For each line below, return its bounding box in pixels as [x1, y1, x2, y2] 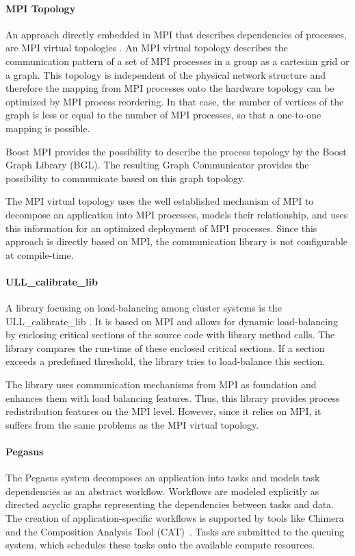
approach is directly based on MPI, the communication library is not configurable [5, 234, 347, 249]
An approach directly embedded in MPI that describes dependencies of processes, [5, 27, 347, 41]
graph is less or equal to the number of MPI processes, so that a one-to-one [5, 108, 321, 122]
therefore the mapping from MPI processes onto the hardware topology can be [5, 81, 334, 95]
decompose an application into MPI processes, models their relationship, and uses [5, 207, 348, 221]
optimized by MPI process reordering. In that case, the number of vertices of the [5, 94, 344, 108]
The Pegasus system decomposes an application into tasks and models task [5, 470, 320, 485]
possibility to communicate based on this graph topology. [5, 170, 245, 185]
